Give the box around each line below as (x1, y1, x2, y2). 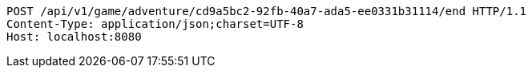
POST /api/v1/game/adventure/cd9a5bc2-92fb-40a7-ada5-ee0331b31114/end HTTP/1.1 (6, 5, 527, 18)
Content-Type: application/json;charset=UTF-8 (6, 18, 304, 30)
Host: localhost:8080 (6, 30, 142, 43)
